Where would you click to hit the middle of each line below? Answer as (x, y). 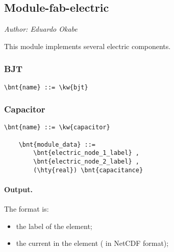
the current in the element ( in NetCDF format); (92, 243)
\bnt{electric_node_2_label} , (86, 162)
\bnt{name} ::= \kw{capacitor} (57, 128)
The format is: (27, 209)
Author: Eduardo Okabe (41, 29)
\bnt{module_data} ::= (57, 144)
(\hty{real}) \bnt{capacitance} (88, 170)
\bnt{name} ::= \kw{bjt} (46, 87)
